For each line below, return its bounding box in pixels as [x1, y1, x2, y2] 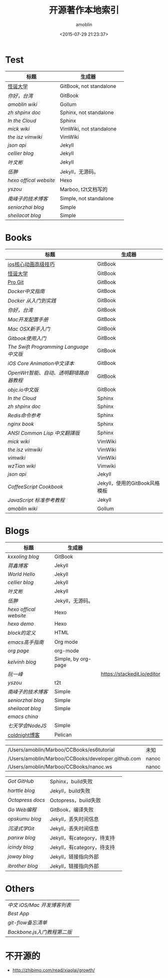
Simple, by [54, 655, 79, 662]
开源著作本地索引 [48, 5, 119, 16]
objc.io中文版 [7, 386, 39, 393]
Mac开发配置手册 [7, 316, 48, 323]
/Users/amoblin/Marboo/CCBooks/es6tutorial [7, 746, 115, 753]
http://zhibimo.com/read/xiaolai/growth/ [12, 967, 95, 973]
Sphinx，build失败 [49, 778, 93, 785]
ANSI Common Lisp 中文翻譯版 [7, 430, 80, 437]
